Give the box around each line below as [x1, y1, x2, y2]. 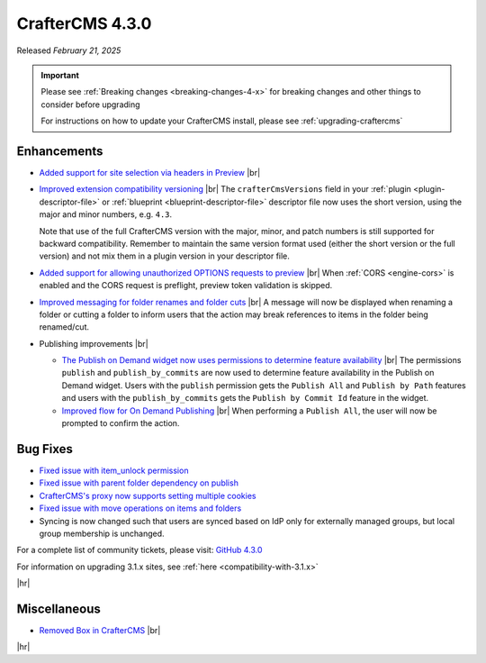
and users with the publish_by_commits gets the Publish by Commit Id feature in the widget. [61, 393, 429, 404]
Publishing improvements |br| [39, 338, 148, 349]
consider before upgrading [40, 99, 140, 110]
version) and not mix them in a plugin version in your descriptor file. [39, 250, 290, 261]
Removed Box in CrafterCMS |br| [39, 624, 161, 635]
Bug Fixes [16, 441, 74, 457]
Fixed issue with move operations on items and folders [39, 503, 242, 513]
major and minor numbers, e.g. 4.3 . [39, 209, 173, 220]
